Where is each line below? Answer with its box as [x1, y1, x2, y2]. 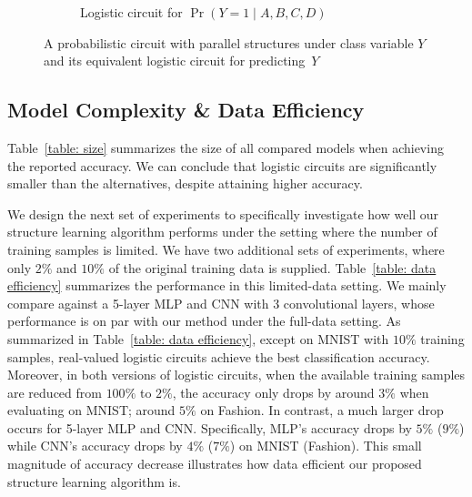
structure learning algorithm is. [7, 472, 181, 491]
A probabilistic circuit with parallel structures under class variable [44, 33, 414, 52]
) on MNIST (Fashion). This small [229, 436, 422, 455]
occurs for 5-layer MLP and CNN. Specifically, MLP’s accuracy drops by [7, 418, 412, 437]
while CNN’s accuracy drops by [7, 436, 183, 455]
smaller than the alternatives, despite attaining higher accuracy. [7, 174, 363, 193]
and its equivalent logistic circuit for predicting [44, 51, 306, 70]
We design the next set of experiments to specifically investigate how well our [7, 204, 439, 223]
